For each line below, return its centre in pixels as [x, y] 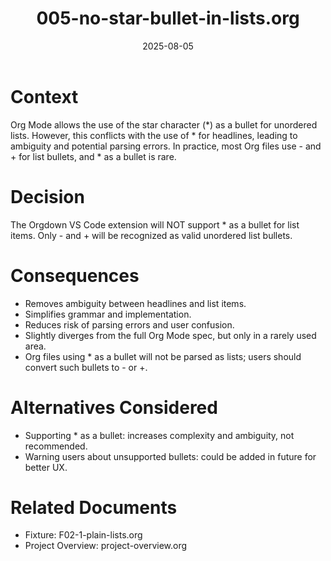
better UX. [46, 467]
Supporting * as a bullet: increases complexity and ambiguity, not [159, 435]
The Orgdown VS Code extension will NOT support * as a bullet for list [155, 224]
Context [44, 96]
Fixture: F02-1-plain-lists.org [83, 535]
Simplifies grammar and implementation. [108, 314]
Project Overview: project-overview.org [106, 546]
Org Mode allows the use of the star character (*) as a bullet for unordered [164, 124]
